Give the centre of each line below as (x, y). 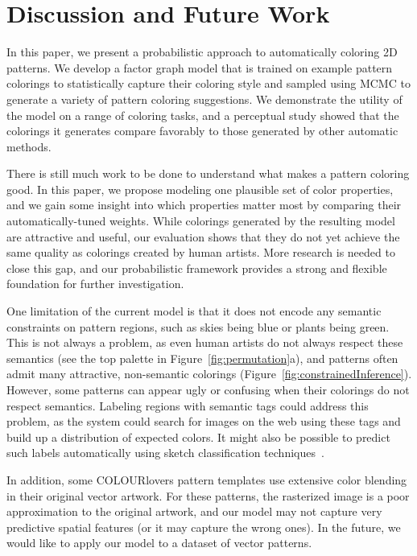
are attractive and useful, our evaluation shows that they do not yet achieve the (203, 236)
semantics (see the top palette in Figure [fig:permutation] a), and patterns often (202, 358)
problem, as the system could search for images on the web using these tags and (204, 421)
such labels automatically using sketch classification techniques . (165, 453)
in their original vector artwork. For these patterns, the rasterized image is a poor (208, 495)
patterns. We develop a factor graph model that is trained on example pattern (200, 67)
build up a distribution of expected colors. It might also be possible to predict (198, 437)
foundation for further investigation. (95, 284)
